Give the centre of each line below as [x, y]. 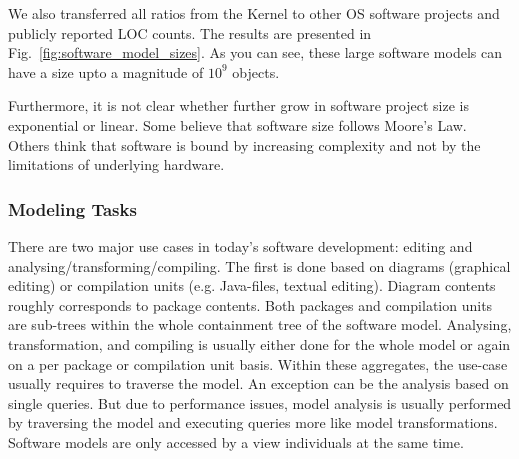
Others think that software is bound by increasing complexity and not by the [244, 144]
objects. [256, 71]
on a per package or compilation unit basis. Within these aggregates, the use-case [258, 363]
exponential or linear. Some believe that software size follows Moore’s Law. [237, 124]
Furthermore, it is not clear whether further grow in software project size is [238, 105]
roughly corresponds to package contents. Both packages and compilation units [250, 304]
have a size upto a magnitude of [106, 71]
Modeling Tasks [72, 208]
